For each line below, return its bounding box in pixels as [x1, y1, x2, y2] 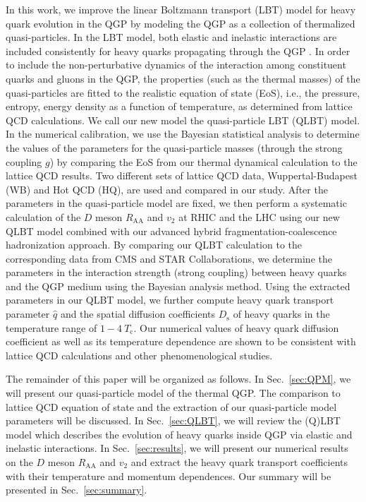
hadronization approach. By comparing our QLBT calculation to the [6, 237, 302, 252]
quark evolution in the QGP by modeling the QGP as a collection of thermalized [6, 16, 355, 30]
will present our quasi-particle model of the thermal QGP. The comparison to [6, 386, 341, 400]
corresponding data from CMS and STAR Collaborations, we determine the [6, 251, 332, 265]
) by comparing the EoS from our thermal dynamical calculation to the [49, 154, 358, 169]
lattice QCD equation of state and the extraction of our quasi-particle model [6, 399, 337, 414]
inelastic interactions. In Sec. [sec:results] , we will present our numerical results [6, 441, 348, 455]
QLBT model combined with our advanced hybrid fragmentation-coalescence [6, 223, 337, 238]
